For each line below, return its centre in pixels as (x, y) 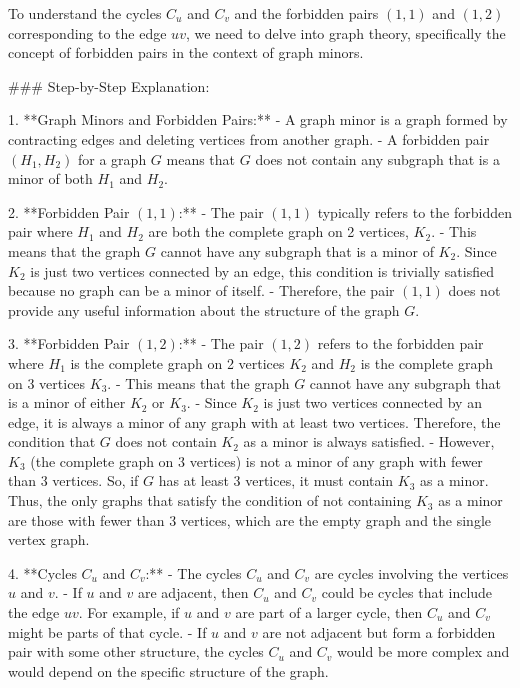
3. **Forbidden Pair (69, 343)
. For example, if (129, 612)
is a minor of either (67, 402)
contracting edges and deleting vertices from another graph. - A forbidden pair (249, 138)
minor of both (50, 178)
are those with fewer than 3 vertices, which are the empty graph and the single (249, 519)
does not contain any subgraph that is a (377, 158)
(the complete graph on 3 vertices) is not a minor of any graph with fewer (256, 460)
